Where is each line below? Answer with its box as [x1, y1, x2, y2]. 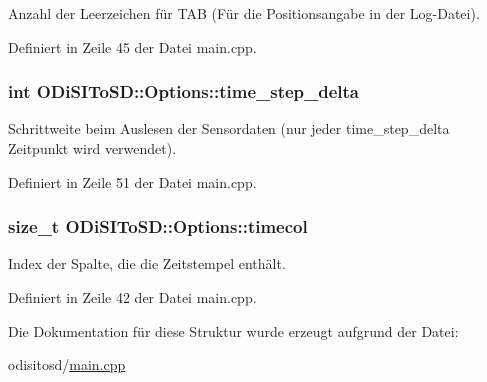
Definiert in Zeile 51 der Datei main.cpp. [8, 171, 257, 192]
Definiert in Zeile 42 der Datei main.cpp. [8, 287, 257, 307]
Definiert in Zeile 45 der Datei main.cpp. [8, 36, 257, 57]
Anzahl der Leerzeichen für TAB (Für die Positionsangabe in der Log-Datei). [8, 3, 480, 23]
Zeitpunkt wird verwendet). [8, 138, 177, 158]
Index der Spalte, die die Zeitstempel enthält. [8, 253, 286, 274]
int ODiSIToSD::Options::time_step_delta [8, 79, 360, 104]
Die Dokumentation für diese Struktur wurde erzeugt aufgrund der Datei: [8, 320, 459, 341]
